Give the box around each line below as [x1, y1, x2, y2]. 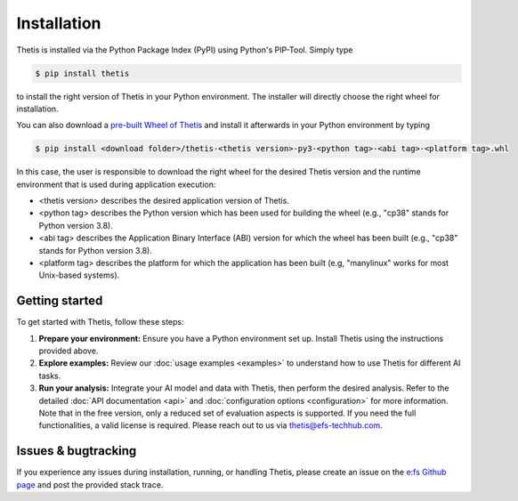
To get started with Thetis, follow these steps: [16, 317, 184, 327]
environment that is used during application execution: [16, 179, 216, 190]
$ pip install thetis [35, 68, 130, 78]
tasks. [38, 370, 61, 381]
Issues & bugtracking [16, 443, 137, 458]
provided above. [38, 345, 99, 356]
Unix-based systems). [38, 270, 120, 280]
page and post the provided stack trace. [16, 479, 164, 489]
